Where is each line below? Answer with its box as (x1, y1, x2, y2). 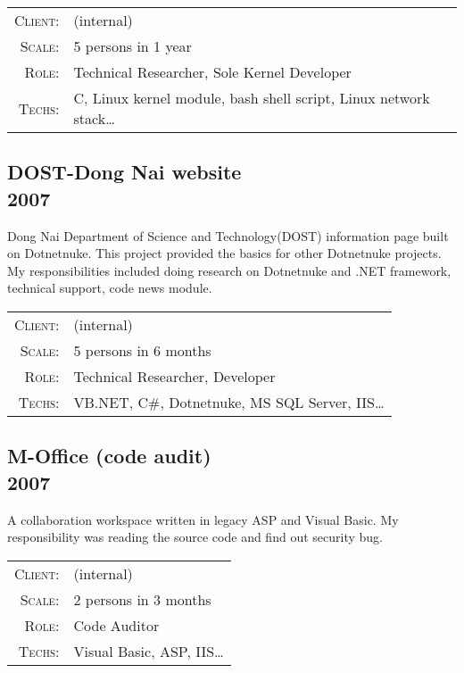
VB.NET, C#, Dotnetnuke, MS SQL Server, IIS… (73, 391, 385, 412)
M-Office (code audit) (7, 442, 211, 469)
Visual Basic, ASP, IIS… (73, 640, 224, 661)
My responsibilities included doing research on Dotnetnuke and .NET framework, (7, 261, 452, 279)
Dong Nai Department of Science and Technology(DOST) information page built (7, 226, 449, 245)
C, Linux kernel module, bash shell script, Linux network (73, 87, 430, 108)
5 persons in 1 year (73, 36, 192, 56)
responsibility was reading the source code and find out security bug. (7, 528, 383, 546)
